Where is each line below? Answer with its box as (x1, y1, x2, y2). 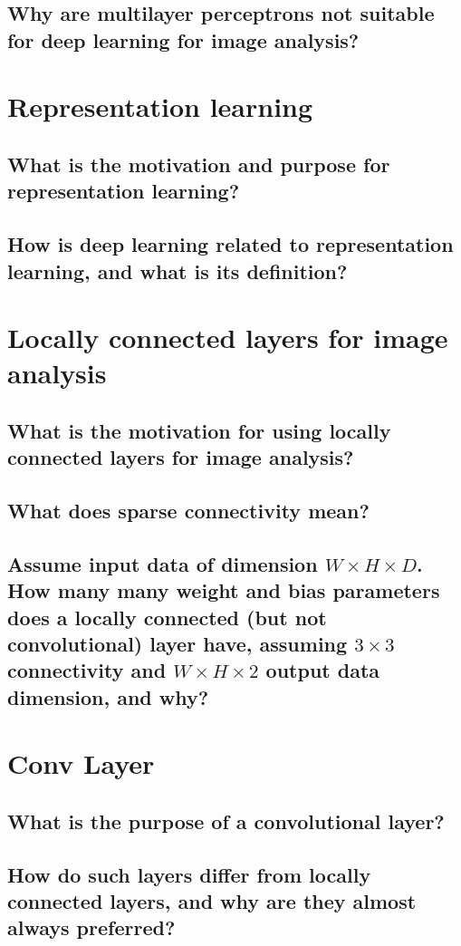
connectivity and (7, 656, 167, 684)
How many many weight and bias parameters (7, 576, 440, 604)
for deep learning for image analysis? (7, 25, 360, 53)
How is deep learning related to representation (7, 230, 454, 258)
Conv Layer (7, 745, 155, 782)
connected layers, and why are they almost (7, 887, 417, 915)
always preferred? (7, 913, 176, 941)
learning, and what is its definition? (7, 256, 348, 285)
